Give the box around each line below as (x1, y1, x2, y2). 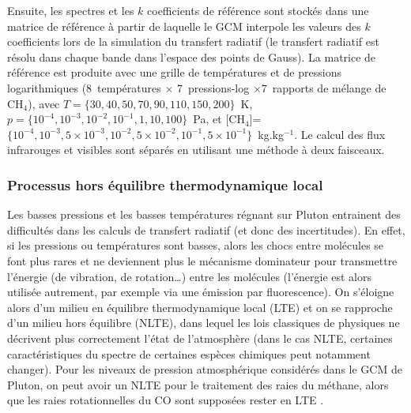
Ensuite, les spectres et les (7, 2, 134, 18)
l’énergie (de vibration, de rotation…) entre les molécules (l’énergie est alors (7, 268, 372, 284)
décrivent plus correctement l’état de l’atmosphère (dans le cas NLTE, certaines (7, 329, 393, 346)
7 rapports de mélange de (261, 79, 386, 96)
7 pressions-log (176, 79, 250, 96)
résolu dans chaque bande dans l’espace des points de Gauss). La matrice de (7, 48, 376, 65)
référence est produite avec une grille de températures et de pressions (7, 64, 341, 81)
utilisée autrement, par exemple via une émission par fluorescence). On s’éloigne (7, 283, 394, 300)
